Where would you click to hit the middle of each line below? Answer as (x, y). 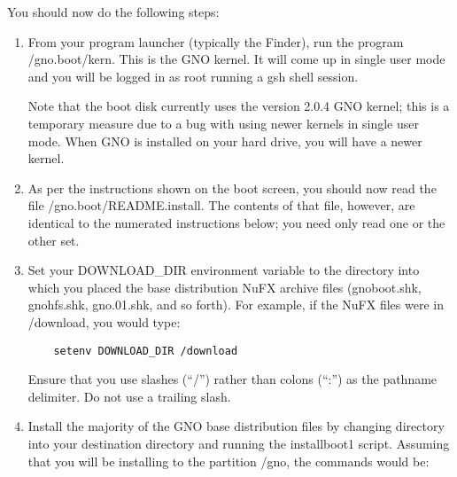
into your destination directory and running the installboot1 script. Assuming (239, 443)
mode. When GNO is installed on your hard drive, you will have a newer (225, 141)
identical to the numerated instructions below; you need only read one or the (236, 222)
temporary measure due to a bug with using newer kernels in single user (224, 123)
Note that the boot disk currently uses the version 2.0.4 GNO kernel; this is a (239, 106)
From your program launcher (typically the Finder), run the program (216, 41)
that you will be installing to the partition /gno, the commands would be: (228, 461)
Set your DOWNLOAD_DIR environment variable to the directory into (224, 270)
